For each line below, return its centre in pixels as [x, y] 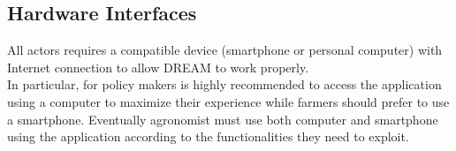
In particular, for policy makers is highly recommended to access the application [224, 84]
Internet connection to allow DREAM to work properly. [158, 67]
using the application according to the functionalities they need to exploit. [208, 136]
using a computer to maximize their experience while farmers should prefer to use [228, 101]
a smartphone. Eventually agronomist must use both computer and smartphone [223, 119]
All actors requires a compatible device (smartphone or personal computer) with [225, 50]
